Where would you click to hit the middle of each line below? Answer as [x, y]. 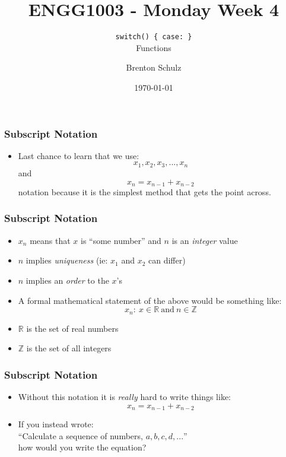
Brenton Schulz [154, 67]
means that [50, 240]
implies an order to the [67, 280]
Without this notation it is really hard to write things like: [124, 396]
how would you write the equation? [82, 447]
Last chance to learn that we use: [79, 155]
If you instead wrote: [56, 424]
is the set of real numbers [72, 328]
